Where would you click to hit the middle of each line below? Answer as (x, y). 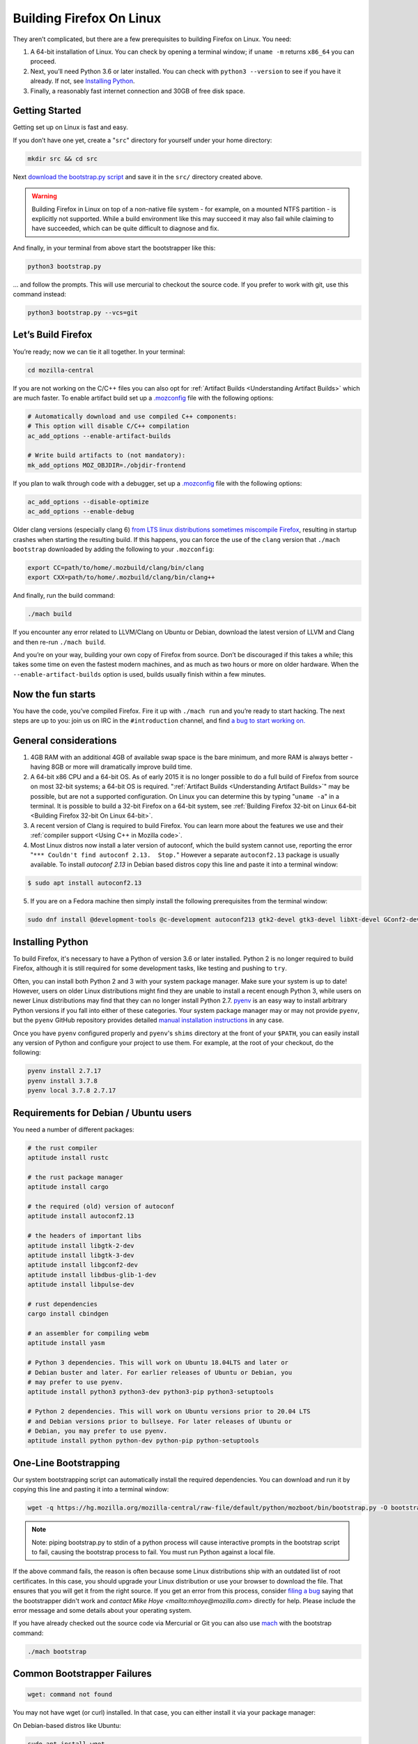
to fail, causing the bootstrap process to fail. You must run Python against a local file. (153, 1551)
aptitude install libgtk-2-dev (81, 1246)
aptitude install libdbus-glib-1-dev (92, 1275)
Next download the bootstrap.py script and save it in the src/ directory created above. (138, 176)
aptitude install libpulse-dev (81, 1285)
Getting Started (47, 111)
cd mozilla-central (61, 370)
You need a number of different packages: (74, 1129)
